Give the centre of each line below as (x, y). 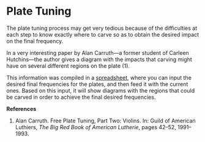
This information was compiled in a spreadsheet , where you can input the (99, 77)
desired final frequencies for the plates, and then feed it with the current (97, 84)
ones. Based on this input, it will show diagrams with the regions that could (100, 90)
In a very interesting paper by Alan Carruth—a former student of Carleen (98, 52)
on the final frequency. (35, 41)
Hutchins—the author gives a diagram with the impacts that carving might (99, 59)
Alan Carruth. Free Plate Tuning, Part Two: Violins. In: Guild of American (105, 121)
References (21, 108)
